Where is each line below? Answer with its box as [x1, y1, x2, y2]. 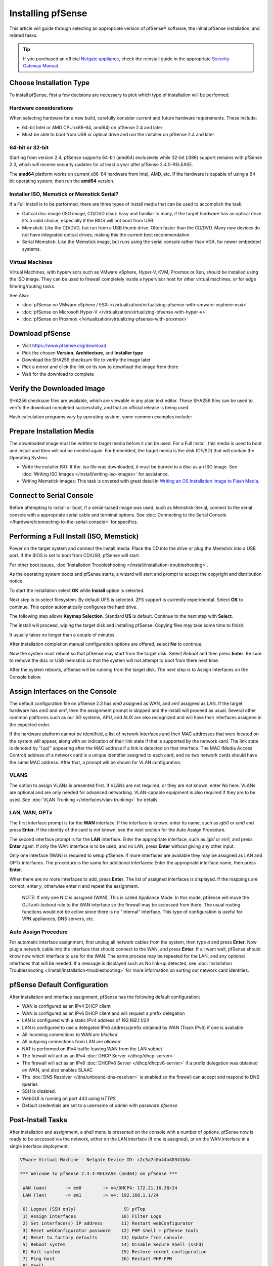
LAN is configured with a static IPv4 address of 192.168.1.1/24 [22, 1017, 149, 1023]
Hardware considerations [9, 104, 73, 111]
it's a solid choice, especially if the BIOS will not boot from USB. [22, 218, 155, 224]
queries [22, 1081, 38, 1087]
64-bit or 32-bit [9, 144, 49, 151]
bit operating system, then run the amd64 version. [9, 178, 115, 184]
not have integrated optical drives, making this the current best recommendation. [22, 231, 191, 238]
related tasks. [9, 32, 38, 38]
